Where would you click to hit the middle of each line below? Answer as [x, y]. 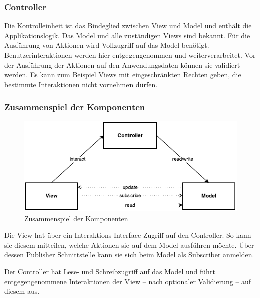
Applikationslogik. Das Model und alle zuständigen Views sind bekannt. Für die [127, 35]
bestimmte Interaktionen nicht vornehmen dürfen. [81, 84]
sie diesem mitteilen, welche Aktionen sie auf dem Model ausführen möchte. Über [129, 244]
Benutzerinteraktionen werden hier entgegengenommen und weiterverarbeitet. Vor [130, 55]
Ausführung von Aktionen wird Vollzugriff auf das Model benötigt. [107, 45]
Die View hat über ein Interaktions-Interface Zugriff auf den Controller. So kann [128, 235]
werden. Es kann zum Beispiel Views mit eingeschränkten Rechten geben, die [123, 75]
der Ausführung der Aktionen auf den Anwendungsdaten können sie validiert [122, 65]
